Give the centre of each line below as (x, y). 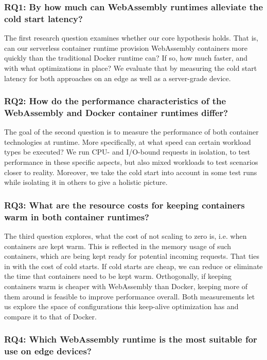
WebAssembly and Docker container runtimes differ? (116, 112)
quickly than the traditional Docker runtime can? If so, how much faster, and (126, 58)
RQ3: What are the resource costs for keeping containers (124, 205)
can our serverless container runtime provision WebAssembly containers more (126, 48)
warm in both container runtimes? (77, 216)
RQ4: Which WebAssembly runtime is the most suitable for (131, 339)
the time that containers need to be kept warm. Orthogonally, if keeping (118, 276)
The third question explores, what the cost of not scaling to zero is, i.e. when (126, 235)
